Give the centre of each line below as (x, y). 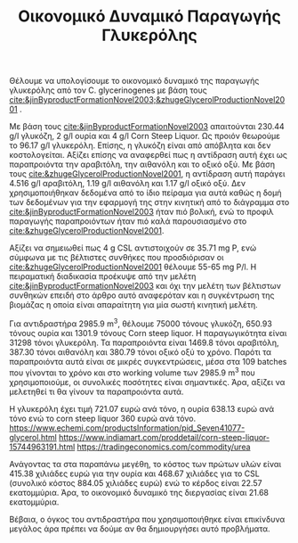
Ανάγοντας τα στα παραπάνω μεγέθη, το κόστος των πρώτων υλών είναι (145, 464)
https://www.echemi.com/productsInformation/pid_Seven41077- (127, 428)
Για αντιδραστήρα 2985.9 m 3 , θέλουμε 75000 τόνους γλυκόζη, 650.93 (141, 323)
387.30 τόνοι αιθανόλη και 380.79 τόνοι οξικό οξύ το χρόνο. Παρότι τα (141, 352)
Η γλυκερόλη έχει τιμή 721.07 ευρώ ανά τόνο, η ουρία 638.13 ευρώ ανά (142, 408)
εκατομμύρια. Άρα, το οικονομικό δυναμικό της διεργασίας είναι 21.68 (139, 492)
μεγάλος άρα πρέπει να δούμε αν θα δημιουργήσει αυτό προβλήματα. (140, 529)
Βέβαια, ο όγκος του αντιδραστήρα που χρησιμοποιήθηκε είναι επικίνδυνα (147, 519)
